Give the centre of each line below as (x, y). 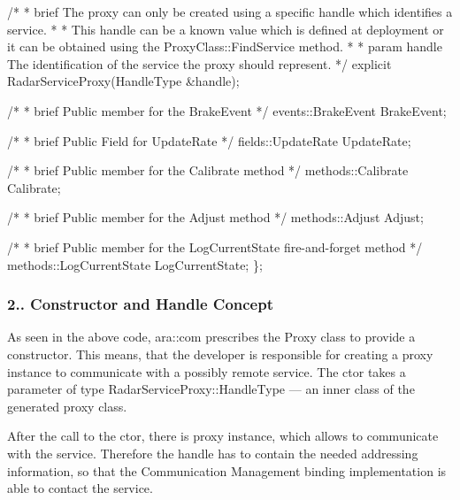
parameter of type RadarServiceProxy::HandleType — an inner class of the (211, 389)
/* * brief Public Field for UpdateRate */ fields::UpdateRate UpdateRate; (209, 140)
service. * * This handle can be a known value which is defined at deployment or (226, 29)
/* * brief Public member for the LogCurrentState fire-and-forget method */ (215, 246)
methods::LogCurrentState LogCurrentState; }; (135, 264)
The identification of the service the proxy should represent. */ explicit (199, 63)
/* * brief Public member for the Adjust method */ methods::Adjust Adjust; (215, 217)
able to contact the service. (80, 488)
